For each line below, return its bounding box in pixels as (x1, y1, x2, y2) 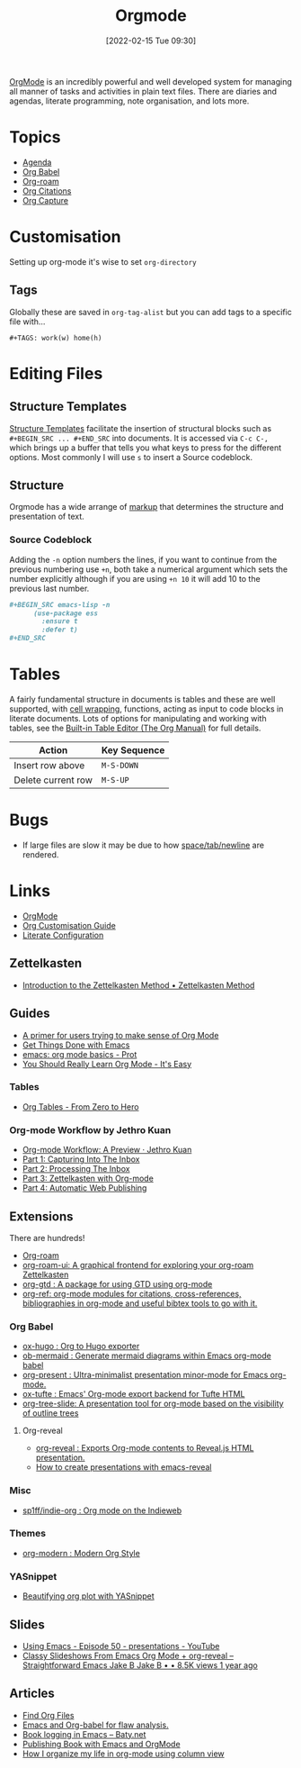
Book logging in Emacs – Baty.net (22, 1728, 146, 1739)
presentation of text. (9, 511, 85, 522)
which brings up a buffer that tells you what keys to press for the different (9, 442, 282, 453)
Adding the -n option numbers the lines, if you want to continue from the (9, 554, 278, 565)
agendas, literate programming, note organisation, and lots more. (9, 95, 250, 106)
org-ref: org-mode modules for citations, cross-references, (22, 1288, 242, 1299)
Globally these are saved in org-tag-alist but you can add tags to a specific (9, 306, 292, 317)
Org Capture (22, 195, 69, 205)
